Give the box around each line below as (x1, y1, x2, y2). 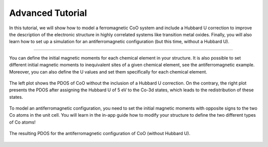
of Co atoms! (9, 119, 36, 125)
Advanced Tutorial (9, 7, 87, 18)
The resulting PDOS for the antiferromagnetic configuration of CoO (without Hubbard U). (9, 131, 191, 137)
